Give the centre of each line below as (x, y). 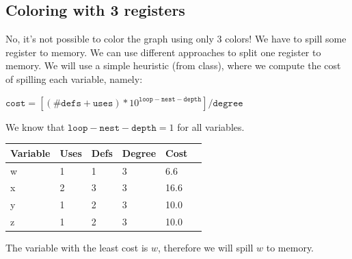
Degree (139, 152)
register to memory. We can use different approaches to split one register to (163, 52)
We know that (35, 126)
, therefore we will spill (206, 248)
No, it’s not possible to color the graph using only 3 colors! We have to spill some (176, 39)
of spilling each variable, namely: (74, 78)
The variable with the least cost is (77, 248)
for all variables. (211, 126)
